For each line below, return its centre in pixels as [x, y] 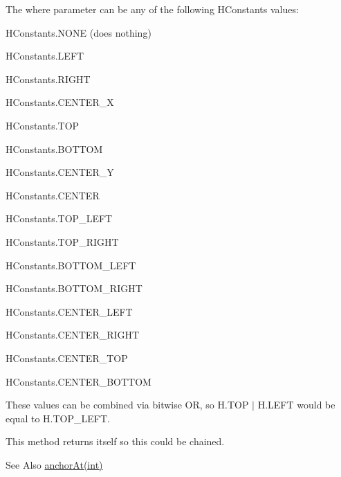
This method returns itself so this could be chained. [115, 441]
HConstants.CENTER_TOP [67, 358]
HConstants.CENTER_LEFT [69, 311]
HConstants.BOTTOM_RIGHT [74, 288]
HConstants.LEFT [45, 56]
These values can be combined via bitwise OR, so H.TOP [127, 405]
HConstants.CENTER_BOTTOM [79, 381]
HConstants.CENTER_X [60, 102]
